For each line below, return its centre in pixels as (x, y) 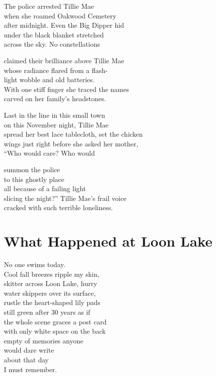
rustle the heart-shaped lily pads (52, 302)
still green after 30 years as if (47, 312)
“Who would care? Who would (50, 153)
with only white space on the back (55, 331)
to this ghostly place (34, 179)
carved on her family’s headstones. (55, 98)
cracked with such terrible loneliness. (58, 207)
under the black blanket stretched (54, 34)
